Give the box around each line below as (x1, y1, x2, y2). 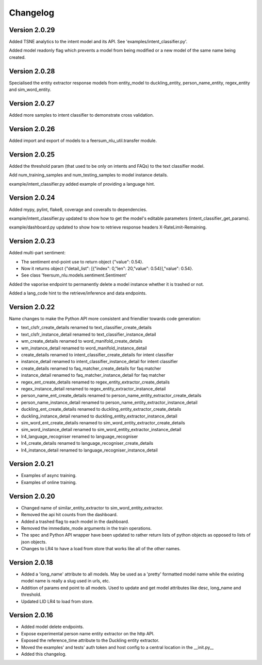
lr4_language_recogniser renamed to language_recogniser (21, 433, 138, 439)
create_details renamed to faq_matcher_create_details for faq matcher (21, 365, 162, 371)
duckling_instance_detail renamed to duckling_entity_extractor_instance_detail (21, 413, 178, 419)
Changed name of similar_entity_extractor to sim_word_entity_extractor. (21, 505, 164, 510)
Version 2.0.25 (9, 150, 55, 158)
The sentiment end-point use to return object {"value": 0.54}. (21, 259, 144, 264)
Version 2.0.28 (9, 67, 55, 75)
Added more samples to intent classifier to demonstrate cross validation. (9, 112, 154, 118)
